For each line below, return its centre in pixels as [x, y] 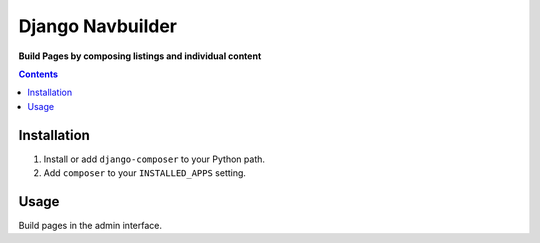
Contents [38, 74]
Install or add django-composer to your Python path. [154, 159]
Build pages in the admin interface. [90, 225]
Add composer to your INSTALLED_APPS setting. [145, 173]
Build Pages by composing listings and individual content [140, 56]
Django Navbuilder [97, 26]
